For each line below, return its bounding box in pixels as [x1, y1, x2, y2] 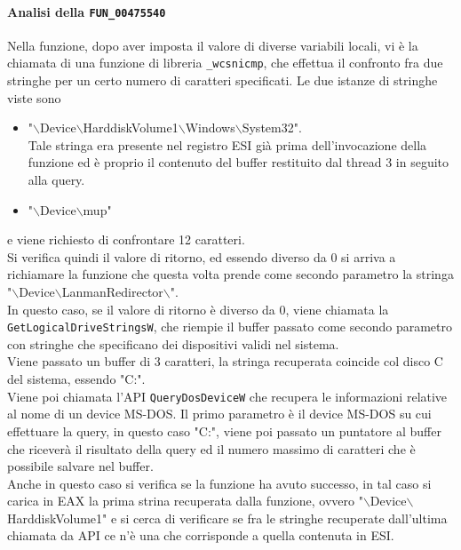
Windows [185, 118, 235, 137]
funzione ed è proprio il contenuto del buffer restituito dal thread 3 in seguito [28, 153, 449, 171]
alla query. [28, 171, 85, 189]
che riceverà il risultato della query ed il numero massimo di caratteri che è [7, 439, 416, 458]
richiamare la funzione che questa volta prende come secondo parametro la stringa [7, 265, 454, 283]
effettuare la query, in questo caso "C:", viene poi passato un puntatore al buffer [7, 421, 441, 440]
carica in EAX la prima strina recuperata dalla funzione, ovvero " [7, 491, 363, 510]
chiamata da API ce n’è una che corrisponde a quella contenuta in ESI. [7, 526, 394, 545]
